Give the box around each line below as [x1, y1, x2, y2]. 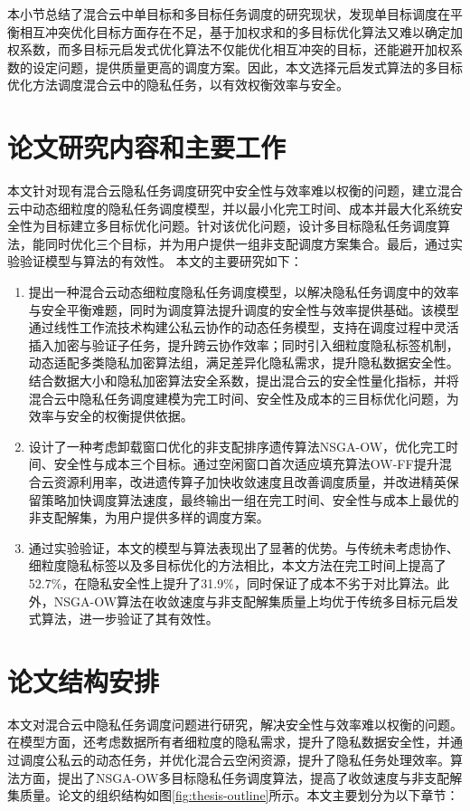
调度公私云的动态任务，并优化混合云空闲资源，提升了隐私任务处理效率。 [19, 750, 450, 769]
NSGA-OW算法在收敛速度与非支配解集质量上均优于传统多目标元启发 [53, 591, 459, 610]
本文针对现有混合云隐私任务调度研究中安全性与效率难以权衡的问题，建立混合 [7, 181, 463, 200]
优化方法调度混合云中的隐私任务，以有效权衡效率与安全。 [7, 75, 349, 94]
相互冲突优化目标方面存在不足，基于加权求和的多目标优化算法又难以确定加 [19, 22, 463, 41]
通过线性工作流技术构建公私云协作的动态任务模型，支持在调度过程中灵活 [28, 318, 459, 337]
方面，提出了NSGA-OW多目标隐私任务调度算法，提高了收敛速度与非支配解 [19, 768, 463, 787]
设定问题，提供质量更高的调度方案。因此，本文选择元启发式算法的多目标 [32, 57, 463, 76]
